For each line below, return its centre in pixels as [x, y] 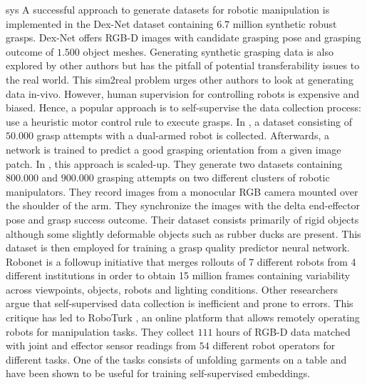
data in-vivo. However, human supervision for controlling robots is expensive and [183, 93]
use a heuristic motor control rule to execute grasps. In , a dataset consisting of [179, 121]
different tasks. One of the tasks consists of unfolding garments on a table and [176, 359]
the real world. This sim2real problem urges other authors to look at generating [180, 79]
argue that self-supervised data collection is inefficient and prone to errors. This [180, 303]
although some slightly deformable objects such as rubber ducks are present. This [183, 233]
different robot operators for [274, 345]
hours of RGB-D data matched [283, 331]
